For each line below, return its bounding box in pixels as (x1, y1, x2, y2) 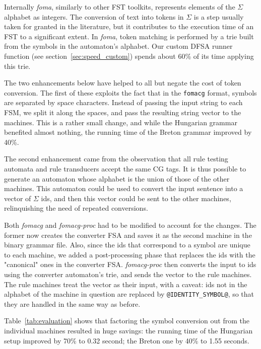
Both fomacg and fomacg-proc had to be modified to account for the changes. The (4, 219, 256, 230)
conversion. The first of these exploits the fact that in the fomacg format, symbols (4, 87, 257, 98)
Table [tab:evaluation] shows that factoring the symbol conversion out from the (4, 315, 249, 326)
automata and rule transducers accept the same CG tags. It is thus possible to (4, 163, 246, 173)
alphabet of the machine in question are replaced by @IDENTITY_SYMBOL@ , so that (4, 289, 254, 299)
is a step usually (193, 11, 244, 22)
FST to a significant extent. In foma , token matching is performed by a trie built (4, 31, 254, 41)
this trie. (4, 60, 31, 71)
